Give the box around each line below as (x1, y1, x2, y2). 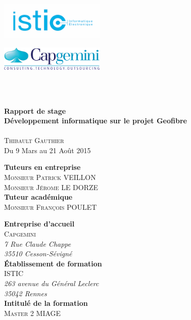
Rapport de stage (4, 105, 66, 116)
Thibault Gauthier (4, 135, 64, 146)
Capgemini (4, 228, 36, 239)
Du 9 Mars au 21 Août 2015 (4, 145, 91, 155)
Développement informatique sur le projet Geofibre (4, 115, 187, 126)
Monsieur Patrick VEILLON (4, 172, 96, 182)
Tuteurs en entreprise (4, 162, 81, 172)
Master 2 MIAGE (4, 307, 61, 318)
